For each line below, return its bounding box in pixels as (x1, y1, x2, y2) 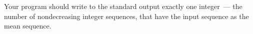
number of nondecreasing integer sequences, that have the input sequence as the (4, 10, 249, 21)
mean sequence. (4, 20, 51, 31)
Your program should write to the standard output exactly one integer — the (4, 1, 242, 11)
